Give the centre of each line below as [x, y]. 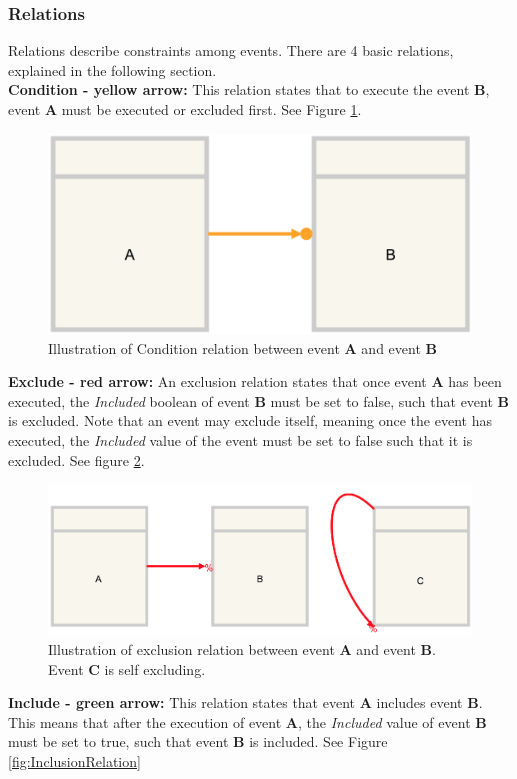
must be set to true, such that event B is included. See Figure [198, 741]
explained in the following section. [112, 69]
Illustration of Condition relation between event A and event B [242, 347]
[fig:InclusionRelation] [74, 760]
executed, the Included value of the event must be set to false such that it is [240, 439]
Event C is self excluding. [127, 668]
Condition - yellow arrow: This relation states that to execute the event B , [249, 89]
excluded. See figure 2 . [76, 459]
